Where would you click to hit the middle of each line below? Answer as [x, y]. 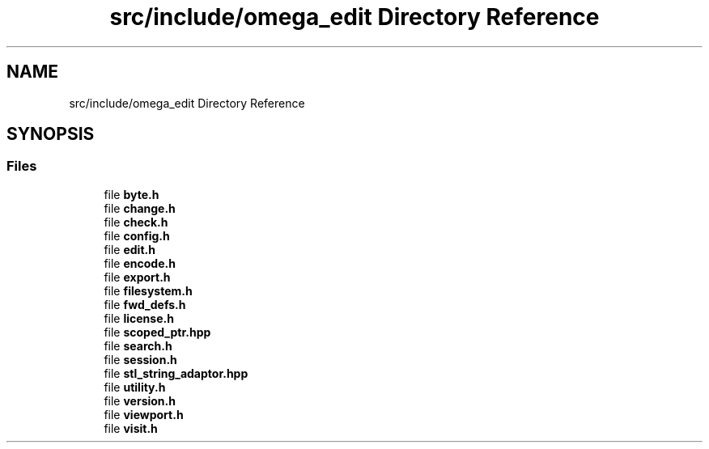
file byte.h [132, 194]
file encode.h [140, 263]
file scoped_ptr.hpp [157, 332]
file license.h [139, 318]
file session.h [140, 359]
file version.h [140, 400]
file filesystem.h [148, 290]
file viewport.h [144, 414]
